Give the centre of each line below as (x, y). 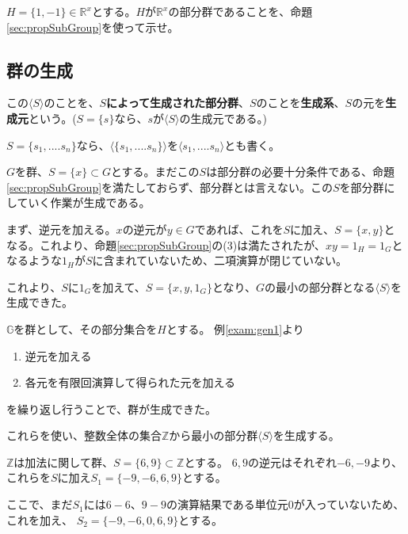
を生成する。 (306, 435)
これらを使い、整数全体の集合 (84, 435)
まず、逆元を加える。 (61, 229)
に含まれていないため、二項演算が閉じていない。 (220, 260)
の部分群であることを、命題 (240, 11)
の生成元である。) (223, 118)
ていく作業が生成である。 (84, 202)
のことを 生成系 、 (301, 103)
